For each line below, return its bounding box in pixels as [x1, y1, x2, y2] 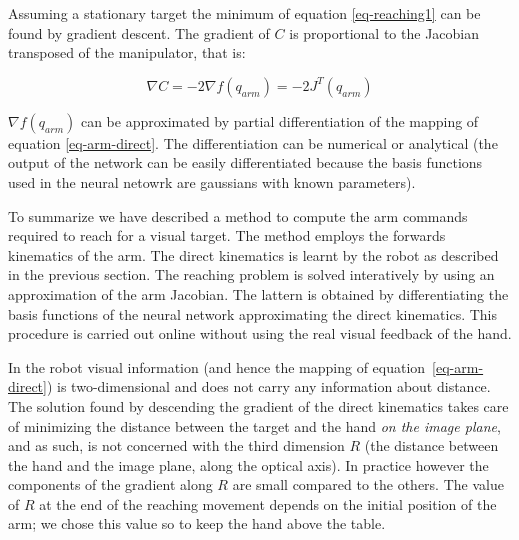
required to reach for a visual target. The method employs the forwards [8, 225, 446, 246]
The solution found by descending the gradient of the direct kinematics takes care [8, 395, 509, 416]
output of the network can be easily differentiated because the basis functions [8, 152, 483, 173]
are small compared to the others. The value [232, 474, 504, 495]
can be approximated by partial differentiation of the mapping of [80, 110, 479, 131]
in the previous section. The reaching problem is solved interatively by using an [8, 264, 495, 285]
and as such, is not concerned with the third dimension [8, 435, 345, 456]
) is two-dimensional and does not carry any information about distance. [46, 376, 491, 397]
